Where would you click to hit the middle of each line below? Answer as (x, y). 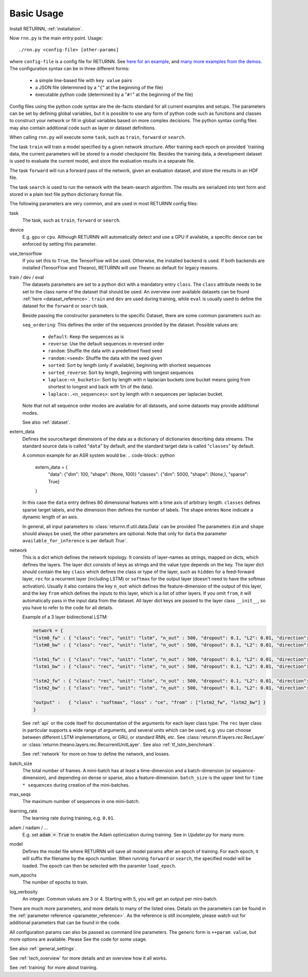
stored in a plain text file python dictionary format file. (66, 194)
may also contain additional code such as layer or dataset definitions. (83, 128)
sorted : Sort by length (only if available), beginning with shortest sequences (130, 365)
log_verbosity (24, 892)
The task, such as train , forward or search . (71, 220)
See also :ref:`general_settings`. (43, 949)
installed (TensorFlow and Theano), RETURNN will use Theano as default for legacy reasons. (120, 268)
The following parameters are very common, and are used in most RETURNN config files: (104, 204)
